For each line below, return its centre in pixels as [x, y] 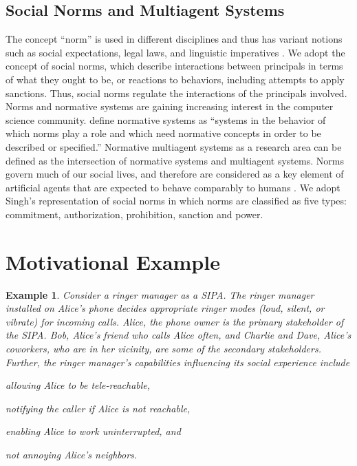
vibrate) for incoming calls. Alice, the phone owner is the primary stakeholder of [175, 321]
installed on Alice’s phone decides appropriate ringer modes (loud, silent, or [165, 308]
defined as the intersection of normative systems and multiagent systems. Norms [175, 160]
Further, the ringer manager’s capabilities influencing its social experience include [178, 362]
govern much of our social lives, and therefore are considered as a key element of [175, 174]
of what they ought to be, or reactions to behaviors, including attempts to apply [175, 79]
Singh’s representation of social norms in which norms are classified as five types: [176, 201]
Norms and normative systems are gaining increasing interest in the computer [170, 106]
